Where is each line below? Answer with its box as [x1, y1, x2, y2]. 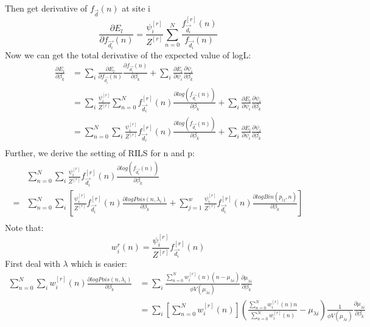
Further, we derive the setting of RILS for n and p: [5, 146, 195, 159]
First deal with [5, 257, 60, 270]
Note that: [5, 221, 44, 234]
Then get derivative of [5, 2, 88, 14]
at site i [122, 2, 150, 14]
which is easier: [71, 257, 127, 270]
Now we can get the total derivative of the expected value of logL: [5, 48, 251, 61]
